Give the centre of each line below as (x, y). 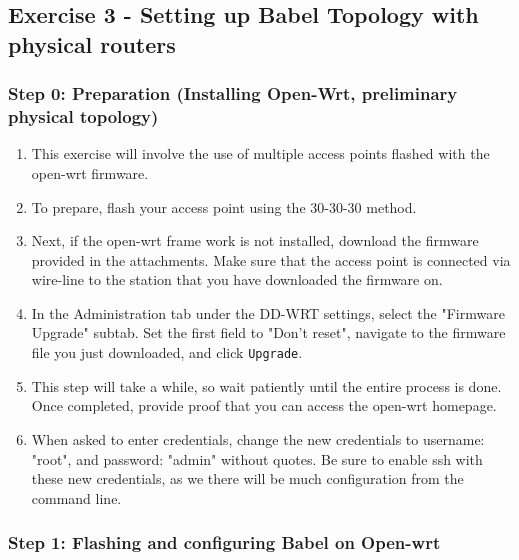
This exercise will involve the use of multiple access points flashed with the (260, 153)
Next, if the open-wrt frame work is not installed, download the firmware (255, 240)
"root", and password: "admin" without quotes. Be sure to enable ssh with (257, 458)
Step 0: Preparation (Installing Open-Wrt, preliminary (233, 93)
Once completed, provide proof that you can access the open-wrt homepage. (264, 405)
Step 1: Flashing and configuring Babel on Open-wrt (224, 542)
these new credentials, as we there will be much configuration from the (247, 478)
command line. (76, 497)
